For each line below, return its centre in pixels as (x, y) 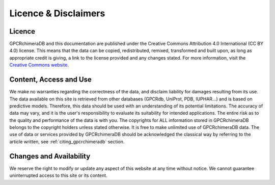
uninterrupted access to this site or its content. (58, 175)
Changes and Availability (50, 156)
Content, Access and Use (50, 80)
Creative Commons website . (39, 65)
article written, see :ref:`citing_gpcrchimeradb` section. (67, 141)
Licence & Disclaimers (57, 13)
